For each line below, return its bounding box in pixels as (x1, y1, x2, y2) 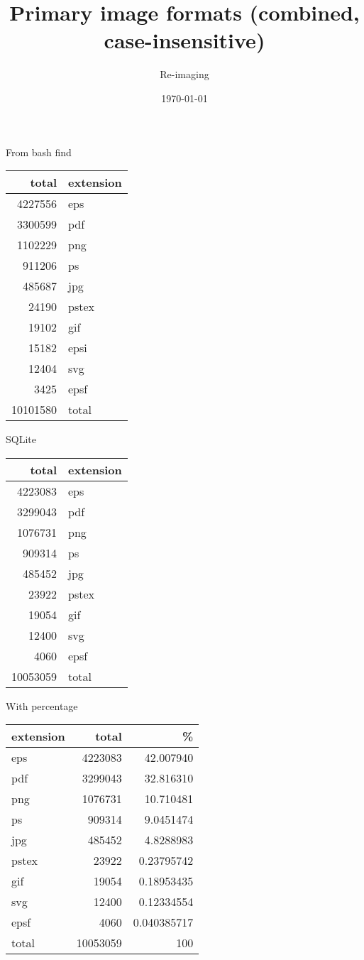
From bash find (6, 144, 72, 159)
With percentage (6, 698, 78, 713)
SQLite (6, 432, 36, 447)
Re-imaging (160, 67, 209, 82)
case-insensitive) (104, 26, 265, 55)
